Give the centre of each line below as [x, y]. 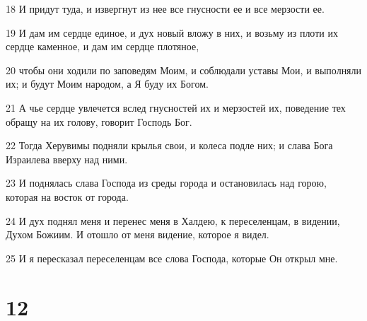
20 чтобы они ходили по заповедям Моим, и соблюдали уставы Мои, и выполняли [184, 70]
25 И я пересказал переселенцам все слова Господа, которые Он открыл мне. [172, 258]
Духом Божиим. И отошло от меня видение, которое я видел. [138, 234]
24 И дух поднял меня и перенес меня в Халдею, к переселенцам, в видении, [173, 220]
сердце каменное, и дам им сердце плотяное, [103, 46]
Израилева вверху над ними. [67, 159]
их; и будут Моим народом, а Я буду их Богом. [107, 84]
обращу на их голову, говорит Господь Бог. [99, 121]
